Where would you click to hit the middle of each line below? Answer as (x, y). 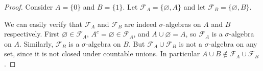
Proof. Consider (29, 7)
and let (195, 7)
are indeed (140, 24)
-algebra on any (233, 43)
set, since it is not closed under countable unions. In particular (102, 54)
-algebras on (182, 24)
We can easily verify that (43, 24)
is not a (191, 43)
